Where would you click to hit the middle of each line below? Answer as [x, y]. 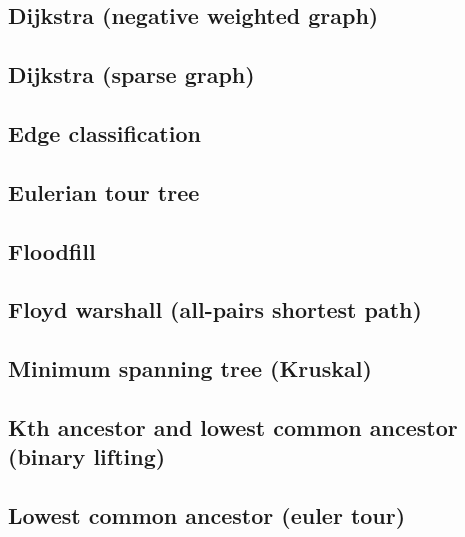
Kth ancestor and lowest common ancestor [233, 426]
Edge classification [104, 132]
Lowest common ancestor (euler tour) [207, 515]
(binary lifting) [87, 456]
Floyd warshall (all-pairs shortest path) [215, 309]
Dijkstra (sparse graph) [131, 74]
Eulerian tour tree [104, 191]
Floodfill [52, 250]
